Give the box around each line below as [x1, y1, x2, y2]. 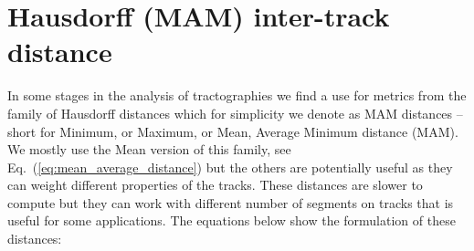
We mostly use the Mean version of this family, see [7, 140, 291, 159]
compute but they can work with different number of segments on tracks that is [7, 193, 454, 212]
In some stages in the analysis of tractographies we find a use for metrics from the [7, 86, 467, 105]
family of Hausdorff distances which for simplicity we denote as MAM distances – [7, 103, 463, 122]
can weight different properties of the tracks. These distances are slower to [7, 175, 423, 194]
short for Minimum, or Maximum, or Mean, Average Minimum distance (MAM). [7, 121, 458, 141]
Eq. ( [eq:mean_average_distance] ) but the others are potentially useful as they [7, 157, 453, 176]
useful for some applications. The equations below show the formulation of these [7, 211, 456, 230]
